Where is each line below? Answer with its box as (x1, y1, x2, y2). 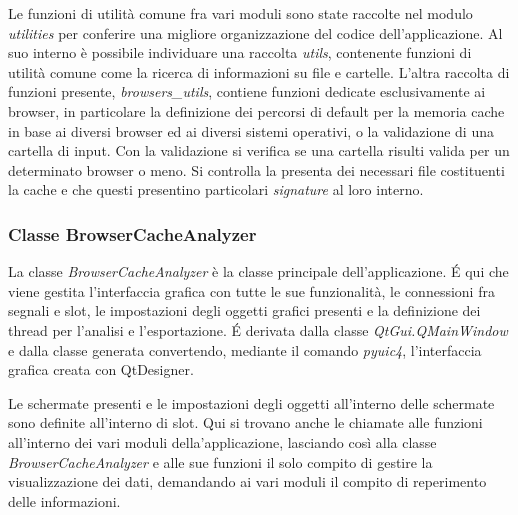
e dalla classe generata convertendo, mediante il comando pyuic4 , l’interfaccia (8, 339, 482, 360)
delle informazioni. (8, 490, 121, 511)
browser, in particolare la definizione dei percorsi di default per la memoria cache (8, 100, 505, 121)
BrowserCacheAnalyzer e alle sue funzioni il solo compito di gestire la (8, 451, 433, 472)
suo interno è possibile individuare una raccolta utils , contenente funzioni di (8, 42, 472, 63)
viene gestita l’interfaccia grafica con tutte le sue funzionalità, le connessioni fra (8, 280, 495, 301)
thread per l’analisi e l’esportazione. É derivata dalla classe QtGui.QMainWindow (8, 319, 508, 340)
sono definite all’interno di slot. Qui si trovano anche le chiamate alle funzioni (8, 412, 483, 433)
